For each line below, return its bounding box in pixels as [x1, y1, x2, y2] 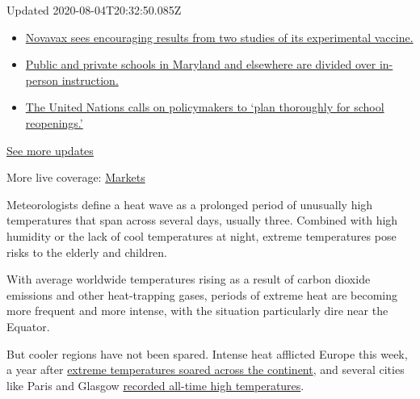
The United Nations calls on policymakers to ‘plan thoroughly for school [25, 99, 384, 115]
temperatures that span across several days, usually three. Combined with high [6, 212, 398, 229]
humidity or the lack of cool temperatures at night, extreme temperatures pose [6, 227, 397, 244]
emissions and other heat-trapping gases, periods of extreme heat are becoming [6, 286, 398, 303]
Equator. [6, 317, 50, 334]
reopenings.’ [25, 114, 83, 131]
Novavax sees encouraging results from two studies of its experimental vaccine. [25, 28, 414, 45]
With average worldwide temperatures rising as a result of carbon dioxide [6, 271, 371, 288]
